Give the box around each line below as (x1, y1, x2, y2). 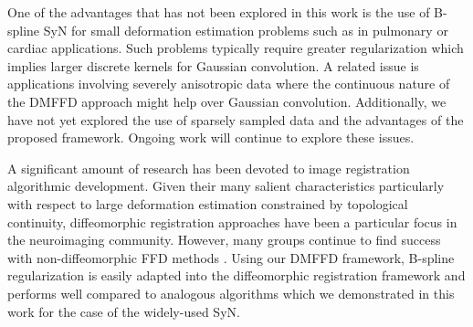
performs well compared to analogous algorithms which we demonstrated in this (7, 283, 455, 302)
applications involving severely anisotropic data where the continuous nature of (7, 74, 450, 93)
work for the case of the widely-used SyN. (7, 301, 240, 321)
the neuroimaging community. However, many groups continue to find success (7, 230, 441, 249)
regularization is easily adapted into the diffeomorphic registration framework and (7, 266, 466, 285)
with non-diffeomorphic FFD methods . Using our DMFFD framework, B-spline (7, 248, 455, 267)
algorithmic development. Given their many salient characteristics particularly (7, 176, 445, 195)
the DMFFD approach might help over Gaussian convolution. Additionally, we (7, 91, 447, 111)
